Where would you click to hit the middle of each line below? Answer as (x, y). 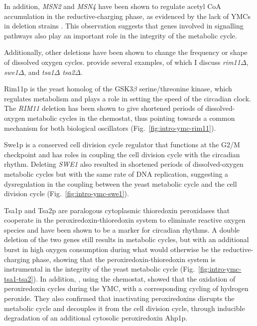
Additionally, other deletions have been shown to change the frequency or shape (126, 52)
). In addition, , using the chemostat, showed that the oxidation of (134, 278)
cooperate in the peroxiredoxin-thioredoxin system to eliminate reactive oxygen (125, 220)
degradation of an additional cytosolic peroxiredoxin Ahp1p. (96, 318)
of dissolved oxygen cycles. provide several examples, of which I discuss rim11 (122, 62)
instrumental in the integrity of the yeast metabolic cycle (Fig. (100, 269)
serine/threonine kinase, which (186, 89)
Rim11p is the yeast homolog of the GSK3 (69, 89)
